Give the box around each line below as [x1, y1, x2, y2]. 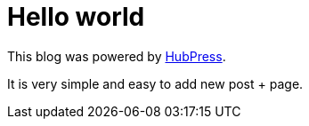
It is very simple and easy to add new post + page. [7, 75, 304, 91]
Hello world [7, 2, 145, 32]
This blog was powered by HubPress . [7, 48, 226, 64]
